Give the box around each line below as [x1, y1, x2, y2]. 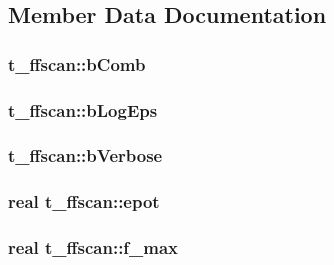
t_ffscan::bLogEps [8, 97, 158, 122]
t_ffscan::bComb [8, 51, 146, 76]
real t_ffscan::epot [8, 189, 160, 214]
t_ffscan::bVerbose [8, 143, 163, 168]
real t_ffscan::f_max [8, 235, 179, 260]
